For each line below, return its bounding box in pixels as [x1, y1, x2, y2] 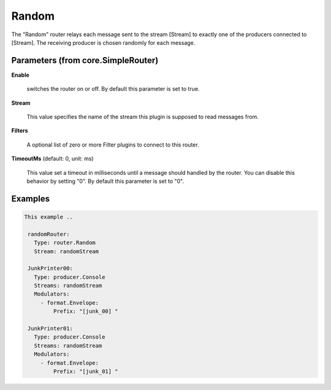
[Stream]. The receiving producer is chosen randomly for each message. [11, 39, 196, 46]
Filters [11, 127, 28, 134]
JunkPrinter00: [28, 265, 74, 272]
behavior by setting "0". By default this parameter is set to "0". [26, 177, 184, 185]
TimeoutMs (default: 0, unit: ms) [11, 155, 94, 162]
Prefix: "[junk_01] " [53, 368, 119, 375]
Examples [11, 193, 50, 204]
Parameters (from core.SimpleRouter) [11, 55, 159, 66]
